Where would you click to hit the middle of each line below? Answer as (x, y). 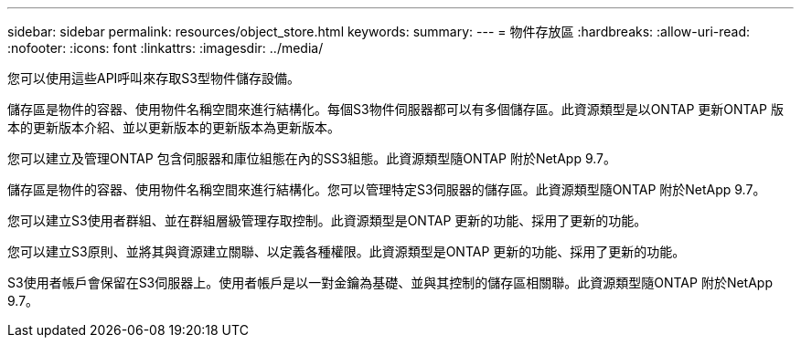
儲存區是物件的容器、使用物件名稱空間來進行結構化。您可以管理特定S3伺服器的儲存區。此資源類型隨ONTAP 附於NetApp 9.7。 (387, 189)
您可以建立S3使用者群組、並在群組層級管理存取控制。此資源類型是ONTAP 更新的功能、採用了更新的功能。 (327, 220)
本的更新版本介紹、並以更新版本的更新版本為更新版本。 (174, 127)
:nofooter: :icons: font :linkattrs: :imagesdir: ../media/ (166, 48)
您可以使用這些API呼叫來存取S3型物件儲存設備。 (154, 78)
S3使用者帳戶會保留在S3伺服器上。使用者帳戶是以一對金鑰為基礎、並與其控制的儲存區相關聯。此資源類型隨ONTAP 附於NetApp (390, 282)
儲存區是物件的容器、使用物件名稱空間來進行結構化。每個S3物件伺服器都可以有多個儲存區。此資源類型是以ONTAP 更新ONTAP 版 (395, 109)
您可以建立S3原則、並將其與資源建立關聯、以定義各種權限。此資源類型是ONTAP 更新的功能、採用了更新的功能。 (347, 251)
